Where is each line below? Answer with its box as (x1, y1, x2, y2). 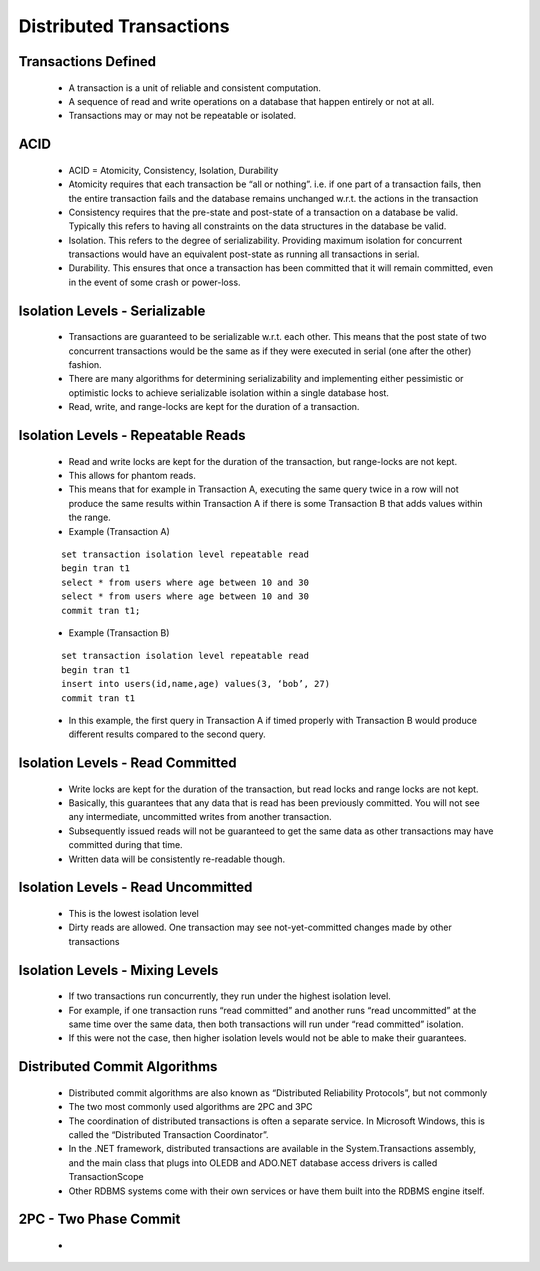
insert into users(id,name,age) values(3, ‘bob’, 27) (61, 678, 330, 690)
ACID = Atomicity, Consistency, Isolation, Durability (68, 164, 279, 176)
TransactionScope (68, 1171, 144, 1183)
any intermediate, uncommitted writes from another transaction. (68, 811, 332, 823)
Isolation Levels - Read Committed (18, 755, 237, 772)
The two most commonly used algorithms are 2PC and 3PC (68, 1101, 314, 1113)
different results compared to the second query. (68, 728, 266, 740)
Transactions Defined (18, 53, 157, 70)
